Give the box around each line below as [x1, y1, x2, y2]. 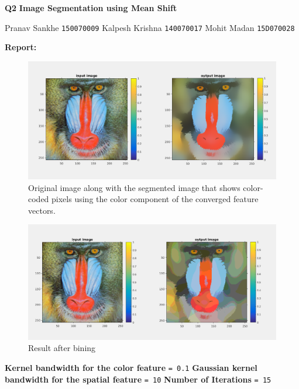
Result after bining [28, 342, 96, 354]
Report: [5, 41, 37, 53]
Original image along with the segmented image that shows [28, 181, 240, 193]
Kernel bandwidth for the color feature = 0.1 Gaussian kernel [5, 361, 257, 373]
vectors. [28, 204, 56, 216]
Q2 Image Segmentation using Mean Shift [5, 2, 177, 13]
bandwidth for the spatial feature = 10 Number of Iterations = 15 [5, 373, 271, 385]
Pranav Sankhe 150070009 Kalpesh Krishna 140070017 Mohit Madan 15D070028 [5, 21, 295, 33]
